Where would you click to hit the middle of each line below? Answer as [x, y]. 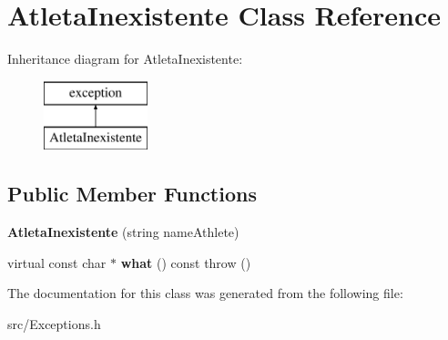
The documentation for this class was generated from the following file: [205, 293]
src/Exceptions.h [54, 323]
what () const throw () [186, 262]
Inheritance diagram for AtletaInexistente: [125, 59]
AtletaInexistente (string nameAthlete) [123, 232]
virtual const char [57, 262]
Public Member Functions [132, 194]
